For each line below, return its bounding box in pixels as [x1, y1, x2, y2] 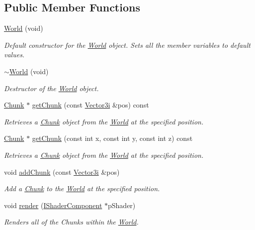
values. [4, 49, 25, 60]
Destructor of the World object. [4, 83, 99, 93]
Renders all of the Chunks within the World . [4, 217, 139, 227]
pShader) [108, 200, 136, 210]
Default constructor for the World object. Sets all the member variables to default [4, 39, 251, 50]
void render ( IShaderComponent [4, 200, 102, 210]
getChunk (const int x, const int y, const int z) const [32, 133, 193, 143]
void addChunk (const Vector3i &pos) [4, 166, 120, 177]
